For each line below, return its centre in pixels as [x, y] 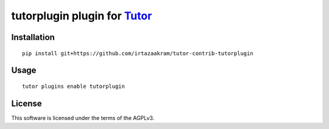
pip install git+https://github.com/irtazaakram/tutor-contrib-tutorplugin [138, 53]
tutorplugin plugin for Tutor [82, 16]
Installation [33, 37]
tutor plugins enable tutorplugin [73, 86]
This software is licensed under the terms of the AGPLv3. [83, 117]
